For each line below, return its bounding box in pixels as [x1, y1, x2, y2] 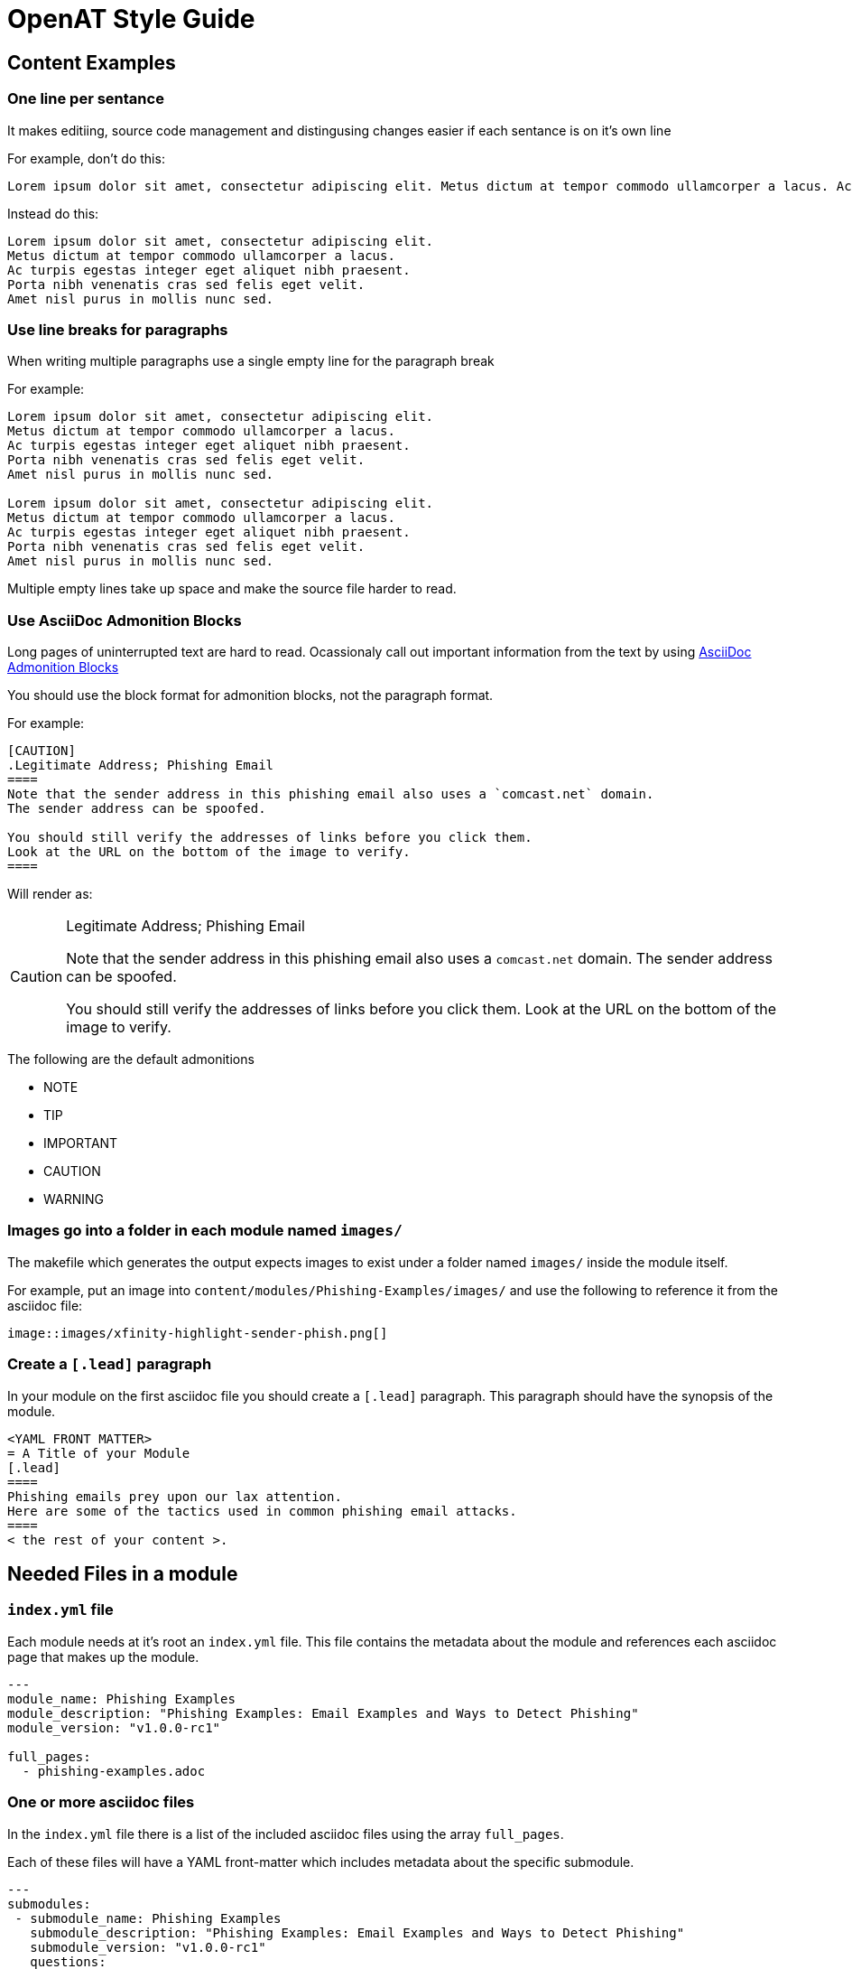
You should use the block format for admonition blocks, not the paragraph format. [7, 687, 494, 704]
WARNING [43, 1191, 104, 1208]
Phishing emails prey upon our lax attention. [7, 1488, 342, 1504]
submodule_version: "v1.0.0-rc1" [30, 1939, 266, 1955]
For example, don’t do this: [7, 150, 165, 166]
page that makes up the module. [7, 1648, 199, 1665]
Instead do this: [7, 205, 99, 221]
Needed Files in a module [7, 1562, 238, 1585]
